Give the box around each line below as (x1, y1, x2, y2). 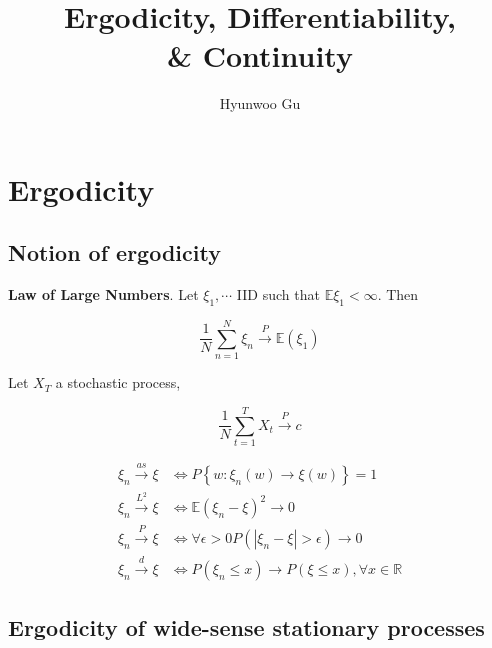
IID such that (236, 284, 320, 305)
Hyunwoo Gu (219, 93, 301, 114)
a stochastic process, (55, 372, 181, 393)
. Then (377, 284, 419, 305)
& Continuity (166, 35, 353, 76)
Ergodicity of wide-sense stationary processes (8, 612, 485, 643)
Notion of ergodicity (8, 237, 221, 268)
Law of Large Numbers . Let (8, 284, 199, 305)
